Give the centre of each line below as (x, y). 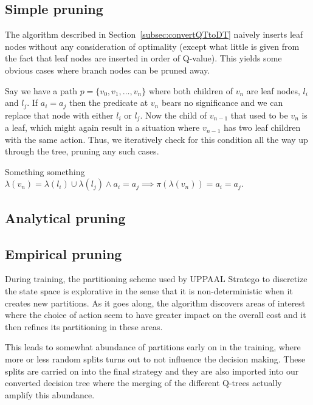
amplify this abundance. (50, 394)
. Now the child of (174, 115)
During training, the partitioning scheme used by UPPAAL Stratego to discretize (156, 279)
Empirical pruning (64, 253)
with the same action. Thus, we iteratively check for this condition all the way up (156, 139)
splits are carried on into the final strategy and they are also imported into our (152, 371)
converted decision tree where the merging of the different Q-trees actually (143, 383)
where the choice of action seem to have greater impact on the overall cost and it (156, 315)
